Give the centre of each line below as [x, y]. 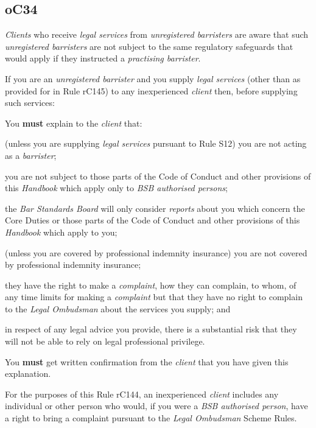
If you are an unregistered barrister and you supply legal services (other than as [153, 78]
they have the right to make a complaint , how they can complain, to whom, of [151, 285]
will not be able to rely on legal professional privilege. [105, 341]
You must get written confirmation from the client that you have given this [147, 361]
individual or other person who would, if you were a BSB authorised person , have [156, 406]
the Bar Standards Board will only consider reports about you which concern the [155, 208]
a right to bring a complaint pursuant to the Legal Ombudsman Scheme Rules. [151, 418]
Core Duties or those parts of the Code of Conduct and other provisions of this [153, 220]
